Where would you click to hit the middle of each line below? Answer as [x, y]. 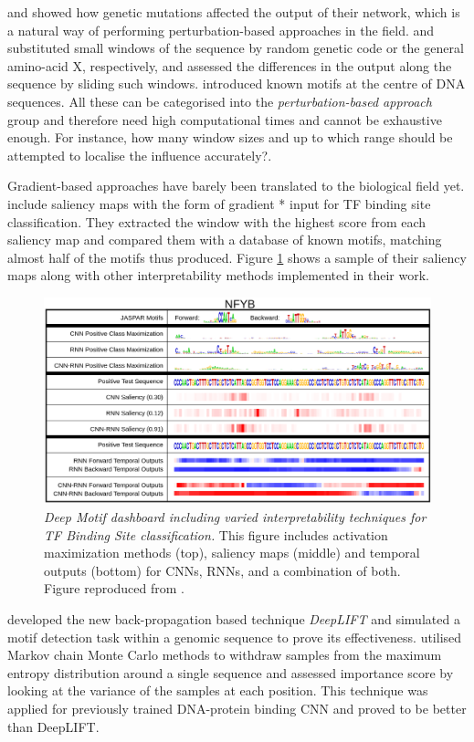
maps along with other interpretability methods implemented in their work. [218, 275]
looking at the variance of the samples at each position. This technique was [218, 690]
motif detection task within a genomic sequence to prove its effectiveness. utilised [235, 637]
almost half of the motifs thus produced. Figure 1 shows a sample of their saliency [237, 257]
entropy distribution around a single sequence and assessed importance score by [231, 672]
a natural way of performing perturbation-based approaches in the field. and [221, 30]
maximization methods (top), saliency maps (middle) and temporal [232, 553]
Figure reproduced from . [114, 588]
